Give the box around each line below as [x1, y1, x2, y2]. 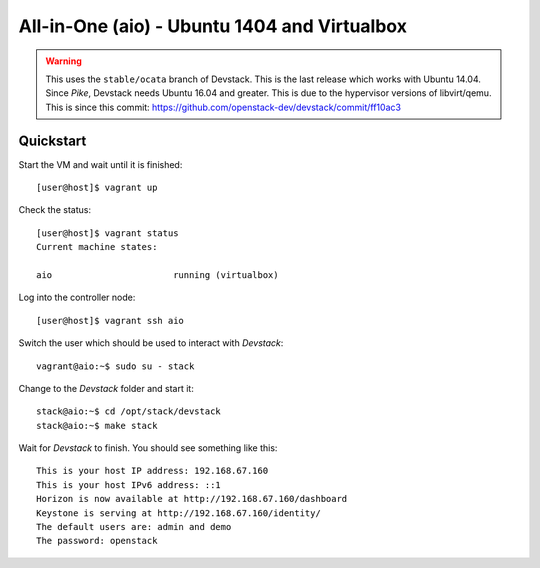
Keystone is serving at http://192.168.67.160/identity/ [36, 507, 322, 519]
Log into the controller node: [18, 291, 136, 304]
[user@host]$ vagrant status [36, 227, 179, 239]
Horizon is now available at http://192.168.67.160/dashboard [36, 493, 348, 505]
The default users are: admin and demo [36, 521, 232, 533]
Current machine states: [36, 241, 158, 253]
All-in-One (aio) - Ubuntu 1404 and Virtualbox [18, 15, 407, 37]
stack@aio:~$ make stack [36, 420, 158, 431]
